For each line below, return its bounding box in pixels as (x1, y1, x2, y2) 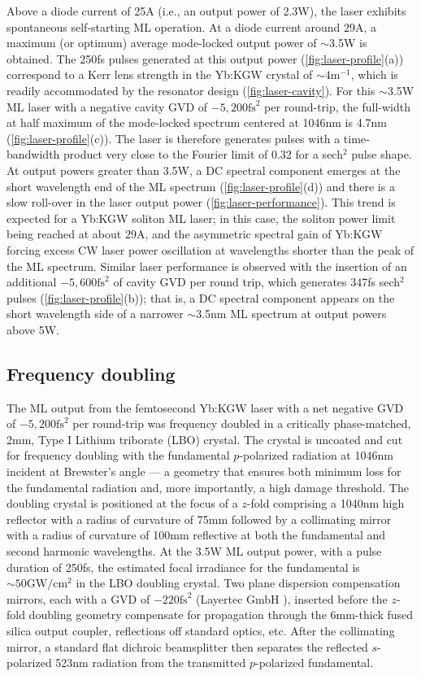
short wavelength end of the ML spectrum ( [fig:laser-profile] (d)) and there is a (7, 177, 395, 194)
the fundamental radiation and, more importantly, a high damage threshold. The (7, 478, 409, 495)
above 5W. (7, 321, 59, 338)
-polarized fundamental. (254, 654, 374, 671)
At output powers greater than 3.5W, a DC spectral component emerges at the (7, 161, 401, 178)
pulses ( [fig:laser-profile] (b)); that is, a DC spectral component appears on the (7, 289, 395, 306)
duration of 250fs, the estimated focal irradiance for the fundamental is (7, 558, 360, 575)
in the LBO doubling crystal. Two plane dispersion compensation (76, 574, 401, 591)
